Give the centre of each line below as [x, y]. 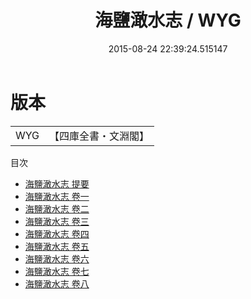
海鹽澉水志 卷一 [57, 196]
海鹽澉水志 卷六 [57, 258]
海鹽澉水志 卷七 [57, 271]
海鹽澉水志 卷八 [57, 283]
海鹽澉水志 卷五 [57, 246]
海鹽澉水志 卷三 [57, 221]
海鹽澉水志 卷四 [57, 233]
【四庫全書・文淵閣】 [99, 136]
